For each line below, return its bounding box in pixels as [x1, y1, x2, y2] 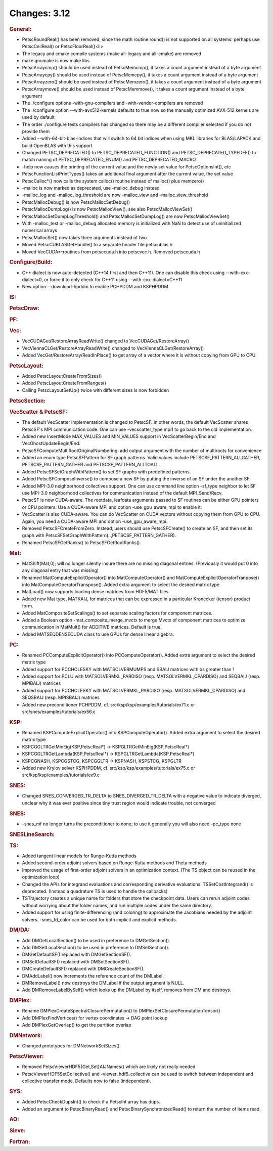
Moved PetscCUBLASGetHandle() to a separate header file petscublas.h [22, 242, 173, 248]
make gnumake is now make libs [22, 57, 90, 63]
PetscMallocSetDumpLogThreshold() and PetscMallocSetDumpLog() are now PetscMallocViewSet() [22, 213, 230, 219]
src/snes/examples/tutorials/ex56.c [22, 709, 96, 715]
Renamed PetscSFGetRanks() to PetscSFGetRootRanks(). [22, 539, 142, 546]
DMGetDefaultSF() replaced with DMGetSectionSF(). [22, 951, 131, 958]
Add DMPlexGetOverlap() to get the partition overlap [22, 1022, 131, 1028]
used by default [22, 114, 55, 120]
